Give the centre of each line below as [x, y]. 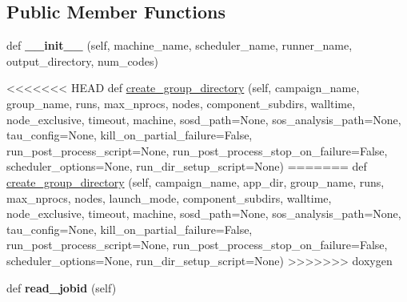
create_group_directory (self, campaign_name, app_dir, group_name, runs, [196, 181]
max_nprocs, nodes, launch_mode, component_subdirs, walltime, [169, 197]
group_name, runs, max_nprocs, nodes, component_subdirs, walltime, [181, 103]
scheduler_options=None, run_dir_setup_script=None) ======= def [187, 166]
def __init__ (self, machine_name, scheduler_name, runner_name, [180, 45]
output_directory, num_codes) [82, 60]
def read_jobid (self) [62, 287]
